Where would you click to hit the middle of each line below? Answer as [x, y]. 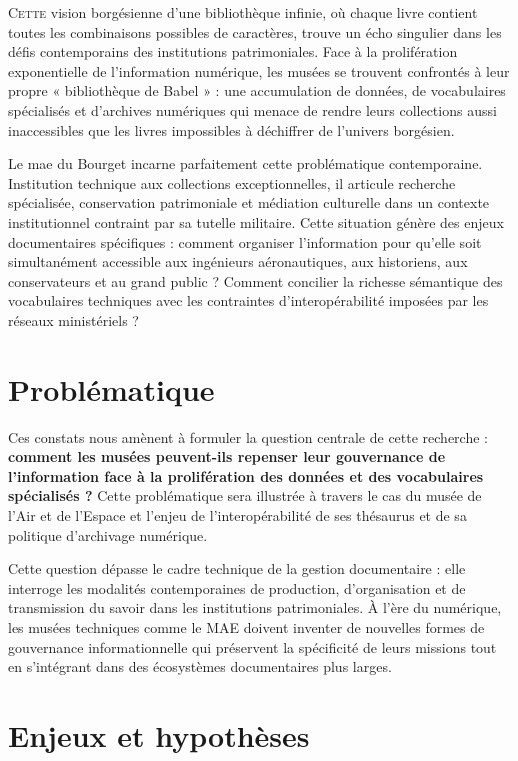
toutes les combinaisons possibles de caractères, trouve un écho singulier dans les [255, 31]
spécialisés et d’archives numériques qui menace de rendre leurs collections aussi [252, 109]
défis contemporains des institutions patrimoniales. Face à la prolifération [233, 51]
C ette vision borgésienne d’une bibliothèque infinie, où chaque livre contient [243, 12]
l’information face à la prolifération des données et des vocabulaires [246, 475]
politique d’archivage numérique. [108, 534]
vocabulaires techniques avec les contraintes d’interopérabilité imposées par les [248, 300]
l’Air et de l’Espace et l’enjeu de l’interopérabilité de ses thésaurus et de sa [237, 515]
